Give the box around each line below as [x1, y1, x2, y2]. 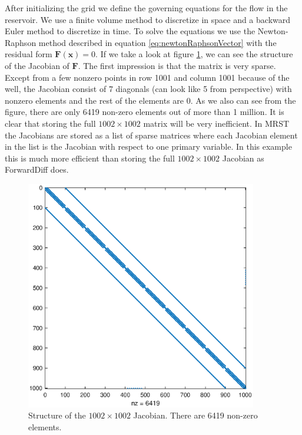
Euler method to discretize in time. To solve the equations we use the [5, 25, 255, 37]
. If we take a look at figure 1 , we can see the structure [95, 48, 293, 60]
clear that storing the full [5, 117, 96, 129]
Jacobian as [222, 151, 264, 164]
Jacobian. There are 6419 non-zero [133, 409, 258, 421]
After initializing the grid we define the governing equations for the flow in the [5, 2, 288, 14]
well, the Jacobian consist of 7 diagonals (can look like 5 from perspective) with [5, 83, 292, 95]
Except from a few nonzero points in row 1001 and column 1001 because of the [5, 71, 290, 83]
